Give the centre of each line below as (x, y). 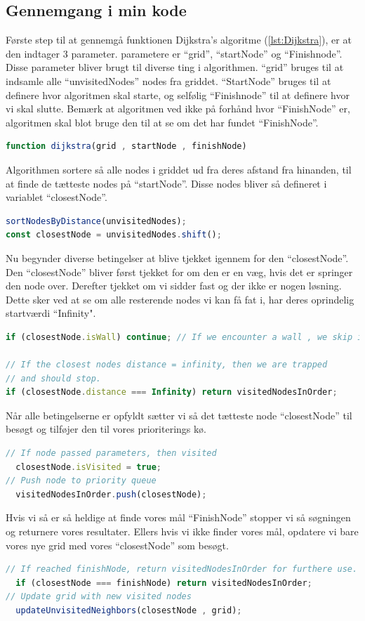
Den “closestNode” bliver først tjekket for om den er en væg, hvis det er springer (179, 272)
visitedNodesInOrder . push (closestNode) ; (111, 494)
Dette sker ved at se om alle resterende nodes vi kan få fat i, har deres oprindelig (180, 299)
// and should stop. (54, 378)
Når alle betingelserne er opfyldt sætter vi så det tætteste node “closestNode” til (179, 415)
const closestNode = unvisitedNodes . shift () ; (114, 235)
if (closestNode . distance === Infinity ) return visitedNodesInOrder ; (172, 392)
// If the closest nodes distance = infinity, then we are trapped (167, 365)
